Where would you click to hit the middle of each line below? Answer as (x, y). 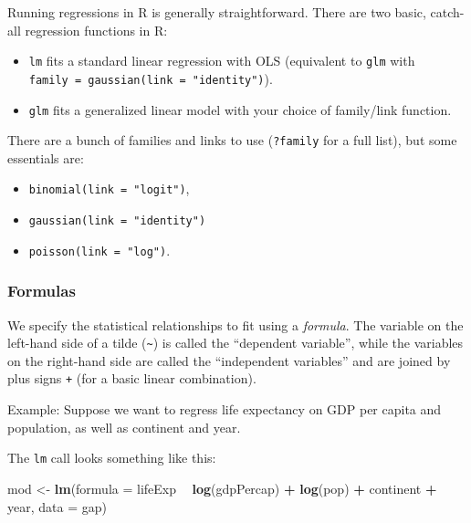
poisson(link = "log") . (99, 250)
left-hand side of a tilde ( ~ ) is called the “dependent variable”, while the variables (235, 343)
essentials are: (46, 157)
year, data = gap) (57, 506)
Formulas (42, 291)
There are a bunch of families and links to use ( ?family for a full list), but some (232, 140)
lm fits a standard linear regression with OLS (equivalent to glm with (222, 61)
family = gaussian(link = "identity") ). (151, 78)
